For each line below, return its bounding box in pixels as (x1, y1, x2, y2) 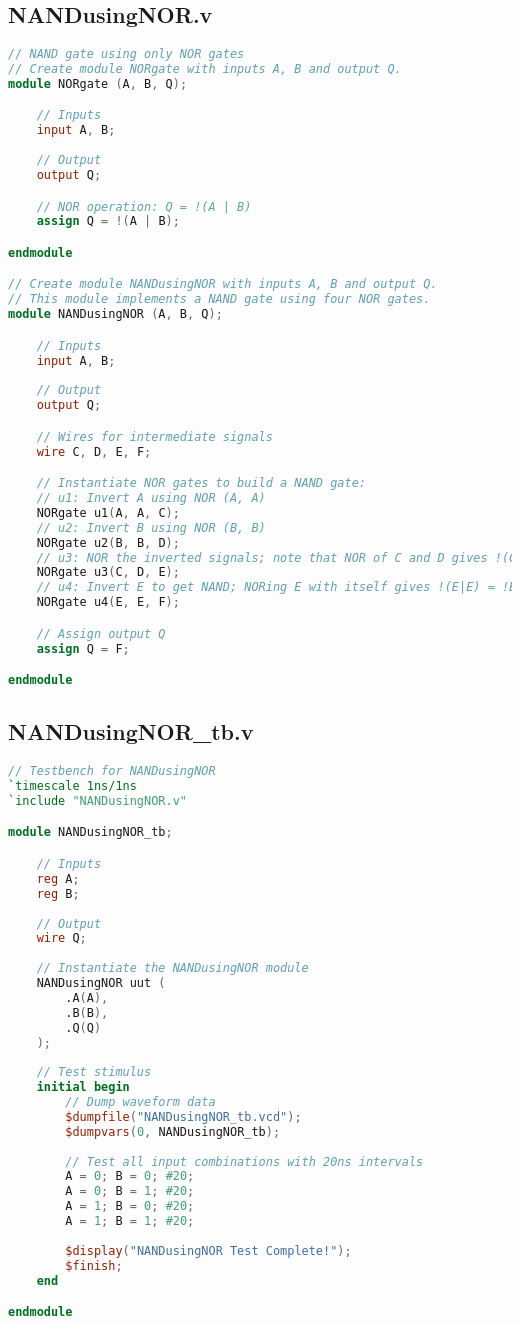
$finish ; (65, 1258, 123, 1273)
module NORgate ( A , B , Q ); (8, 76, 188, 91)
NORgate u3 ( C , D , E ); (36, 565, 180, 580)
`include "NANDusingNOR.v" (8, 793, 187, 808)
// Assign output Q (36, 626, 166, 641)
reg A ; (36, 871, 80, 886)
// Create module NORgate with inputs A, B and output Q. (8, 62, 402, 77)
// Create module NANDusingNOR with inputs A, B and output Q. (8, 277, 438, 292)
